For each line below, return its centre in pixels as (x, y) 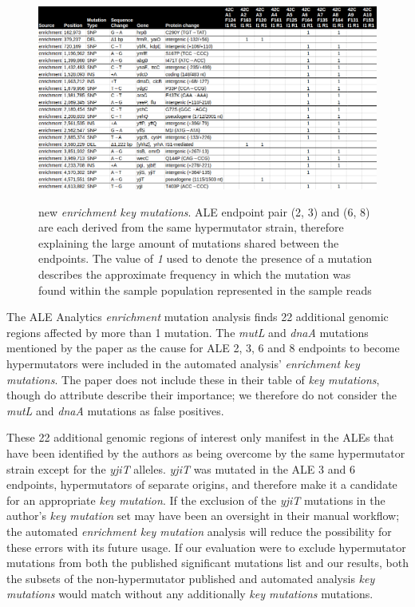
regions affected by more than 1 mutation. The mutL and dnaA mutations (188, 332)
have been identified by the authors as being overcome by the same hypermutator (206, 453)
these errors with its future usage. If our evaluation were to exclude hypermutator (206, 547)
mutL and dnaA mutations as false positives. (115, 410)
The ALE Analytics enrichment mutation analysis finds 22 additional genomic (198, 317)
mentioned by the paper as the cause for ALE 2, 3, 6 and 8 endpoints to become (203, 348)
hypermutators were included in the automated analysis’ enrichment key (183, 364)
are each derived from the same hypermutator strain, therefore (191, 227)
